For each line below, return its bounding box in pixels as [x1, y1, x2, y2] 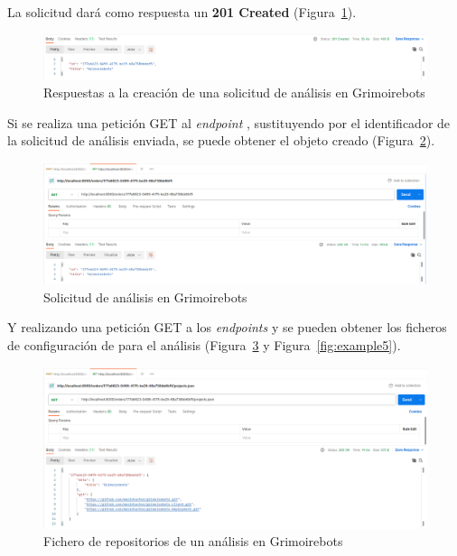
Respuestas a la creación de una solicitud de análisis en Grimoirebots [43, 83, 425, 102]
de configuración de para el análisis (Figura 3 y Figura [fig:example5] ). [7, 336, 401, 355]
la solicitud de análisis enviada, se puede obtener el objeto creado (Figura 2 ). [7, 131, 435, 150]
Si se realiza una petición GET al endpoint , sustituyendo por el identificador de [7, 113, 451, 132]
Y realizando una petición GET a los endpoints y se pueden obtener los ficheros [7, 318, 447, 337]
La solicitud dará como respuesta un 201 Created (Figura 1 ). [7, 3, 357, 21]
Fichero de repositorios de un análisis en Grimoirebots [43, 532, 343, 551]
